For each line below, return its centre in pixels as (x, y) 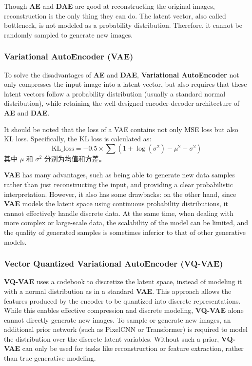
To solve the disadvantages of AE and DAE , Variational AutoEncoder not (122, 74)
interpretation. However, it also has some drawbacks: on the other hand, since (120, 194)
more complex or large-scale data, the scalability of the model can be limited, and (126, 222)
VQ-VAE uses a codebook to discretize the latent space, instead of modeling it (123, 281)
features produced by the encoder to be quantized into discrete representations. (122, 300)
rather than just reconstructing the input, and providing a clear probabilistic (118, 184)
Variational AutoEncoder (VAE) (69, 56)
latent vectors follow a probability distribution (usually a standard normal (115, 93)
